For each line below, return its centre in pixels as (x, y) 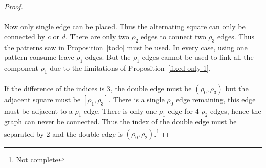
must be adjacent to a (38, 111)
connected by (25, 36)
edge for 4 (183, 111)
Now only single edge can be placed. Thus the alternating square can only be (125, 26)
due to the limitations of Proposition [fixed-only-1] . (130, 67)
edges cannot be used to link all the (198, 57)
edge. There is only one (120, 111)
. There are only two (97, 36)
